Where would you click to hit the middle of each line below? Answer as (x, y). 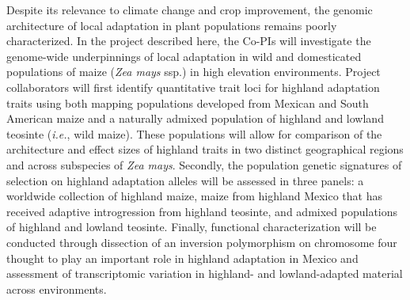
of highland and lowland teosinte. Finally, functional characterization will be (192, 227)
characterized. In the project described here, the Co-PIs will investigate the (189, 41)
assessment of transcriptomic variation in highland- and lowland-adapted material (205, 273)
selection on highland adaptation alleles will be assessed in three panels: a (185, 180)
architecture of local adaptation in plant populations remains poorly (172, 25)
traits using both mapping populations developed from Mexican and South (188, 103)
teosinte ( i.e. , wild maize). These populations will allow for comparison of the (194, 133)
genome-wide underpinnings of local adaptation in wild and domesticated (184, 56)
